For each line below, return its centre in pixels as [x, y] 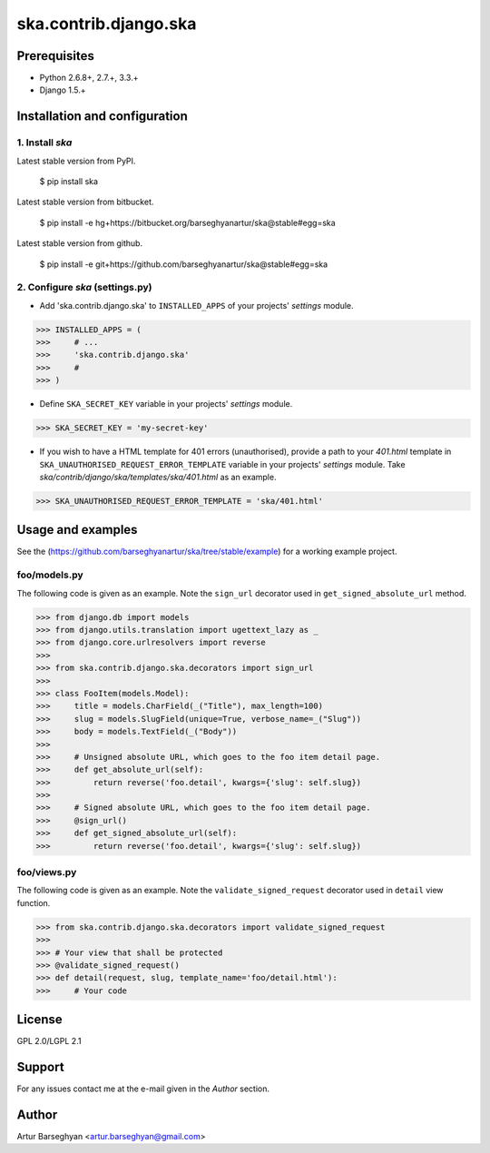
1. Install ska [44, 143]
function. [34, 902]
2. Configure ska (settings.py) [84, 288]
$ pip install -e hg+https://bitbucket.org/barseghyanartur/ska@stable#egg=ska [187, 222]
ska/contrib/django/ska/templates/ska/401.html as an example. [158, 477]
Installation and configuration [102, 117]
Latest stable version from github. [80, 243]
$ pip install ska [69, 181]
